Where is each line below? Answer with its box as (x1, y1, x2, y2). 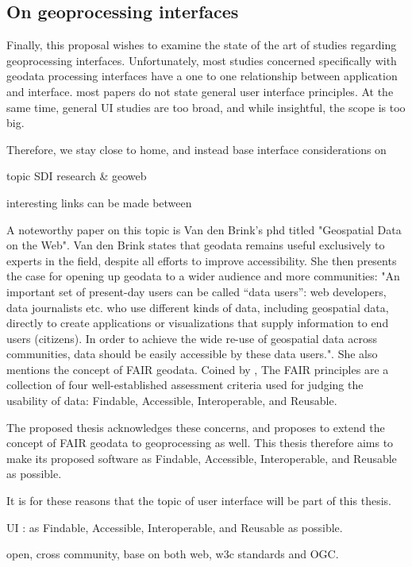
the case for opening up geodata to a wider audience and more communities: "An (6, 268, 400, 284)
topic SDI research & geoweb (6, 168, 147, 184)
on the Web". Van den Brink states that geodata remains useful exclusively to (6, 237, 385, 253)
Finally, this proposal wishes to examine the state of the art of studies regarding (6, 37, 397, 53)
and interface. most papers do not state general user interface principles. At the (6, 83, 394, 99)
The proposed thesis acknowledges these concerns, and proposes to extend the (6, 418, 385, 435)
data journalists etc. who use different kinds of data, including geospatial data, (6, 299, 389, 315)
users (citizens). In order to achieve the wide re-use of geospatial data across (6, 330, 377, 346)
